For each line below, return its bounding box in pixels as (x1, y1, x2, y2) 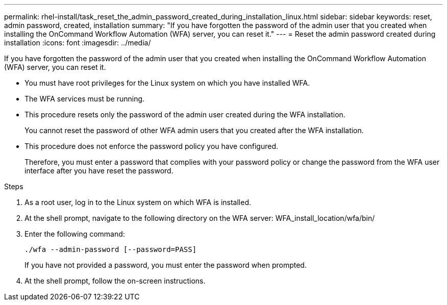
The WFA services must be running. (24, 94, 145, 103)
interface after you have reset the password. (24, 166, 173, 175)
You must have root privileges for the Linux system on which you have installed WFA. (24, 79, 310, 87)
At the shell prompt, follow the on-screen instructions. (24, 276, 206, 285)
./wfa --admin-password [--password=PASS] (24, 245, 197, 253)
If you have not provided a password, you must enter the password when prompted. (24, 261, 307, 269)
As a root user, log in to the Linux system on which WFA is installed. (24, 198, 252, 207)
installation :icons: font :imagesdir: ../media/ (4, 38, 151, 47)
